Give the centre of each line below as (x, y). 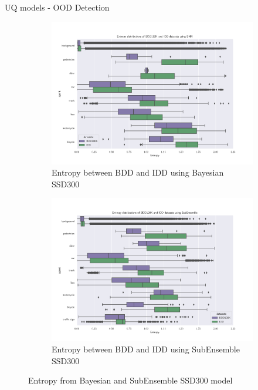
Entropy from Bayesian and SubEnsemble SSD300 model (130, 380)
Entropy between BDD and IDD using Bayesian (138, 172)
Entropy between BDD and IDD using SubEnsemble (146, 349)
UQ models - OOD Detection (57, 7)
